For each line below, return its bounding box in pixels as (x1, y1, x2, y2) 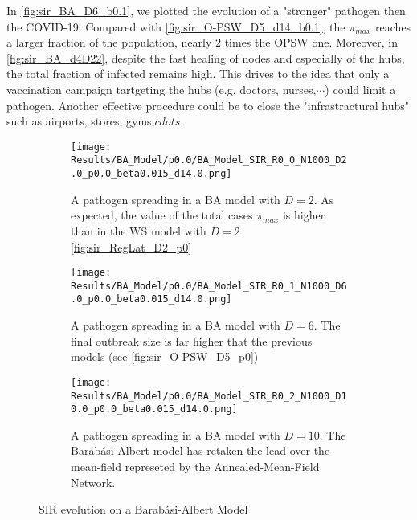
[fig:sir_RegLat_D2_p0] (71, 238, 192, 255)
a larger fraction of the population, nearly (6, 34, 212, 51)
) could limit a (325, 80, 396, 97)
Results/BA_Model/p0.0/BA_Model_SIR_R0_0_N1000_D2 (71, 154, 347, 166)
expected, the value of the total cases (71, 207, 253, 223)
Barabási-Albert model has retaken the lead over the (71, 442, 330, 459)
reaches (375, 18, 411, 35)
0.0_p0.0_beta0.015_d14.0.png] (71, 403, 238, 416)
